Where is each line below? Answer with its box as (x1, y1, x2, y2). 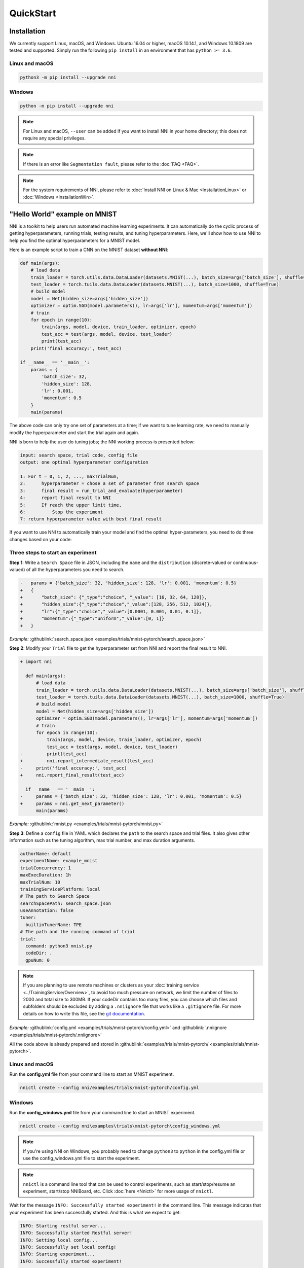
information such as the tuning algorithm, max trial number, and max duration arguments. (9, 837, 195, 843)
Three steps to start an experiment (9, 549, 97, 556)
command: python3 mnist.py (25, 943, 93, 949)
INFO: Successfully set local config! (20, 1244, 117, 1250)
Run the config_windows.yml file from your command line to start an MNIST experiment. (9, 1110, 196, 1116)
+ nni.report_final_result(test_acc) (20, 772, 125, 778)
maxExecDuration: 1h (20, 872, 71, 878)
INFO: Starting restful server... (20, 1223, 106, 1228)
